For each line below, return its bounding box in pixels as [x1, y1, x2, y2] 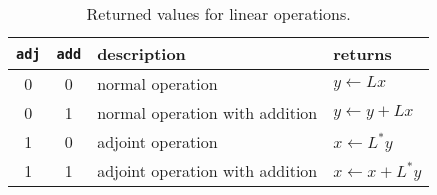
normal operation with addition [97, 101, 318, 124]
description [97, 42, 186, 65]
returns [333, 42, 392, 65]
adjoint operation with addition [97, 159, 318, 182]
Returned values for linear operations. [86, 2, 351, 25]
